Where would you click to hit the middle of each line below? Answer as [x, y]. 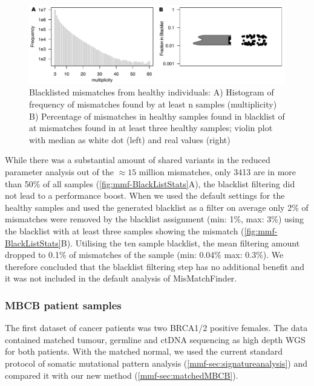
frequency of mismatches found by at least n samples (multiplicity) [153, 104]
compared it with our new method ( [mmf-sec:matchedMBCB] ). [122, 375]
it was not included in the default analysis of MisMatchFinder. [121, 278]
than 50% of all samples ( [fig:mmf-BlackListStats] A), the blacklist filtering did [150, 183]
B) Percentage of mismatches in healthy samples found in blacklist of [157, 116]
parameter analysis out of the [59, 172]
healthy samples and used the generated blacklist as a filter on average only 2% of [157, 207]
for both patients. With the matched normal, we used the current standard [144, 351]
